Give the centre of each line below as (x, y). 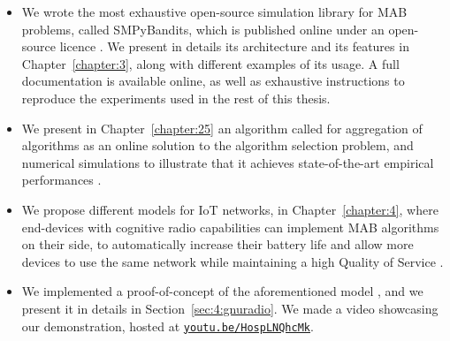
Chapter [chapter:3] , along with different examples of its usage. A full (210, 63)
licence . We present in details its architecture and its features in (234, 46)
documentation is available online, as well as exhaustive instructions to (213, 81)
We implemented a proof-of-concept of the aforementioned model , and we (222, 291)
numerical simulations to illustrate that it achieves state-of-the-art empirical (228, 162)
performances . (61, 180)
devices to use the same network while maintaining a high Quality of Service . (233, 261)
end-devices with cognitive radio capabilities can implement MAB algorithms (230, 227)
